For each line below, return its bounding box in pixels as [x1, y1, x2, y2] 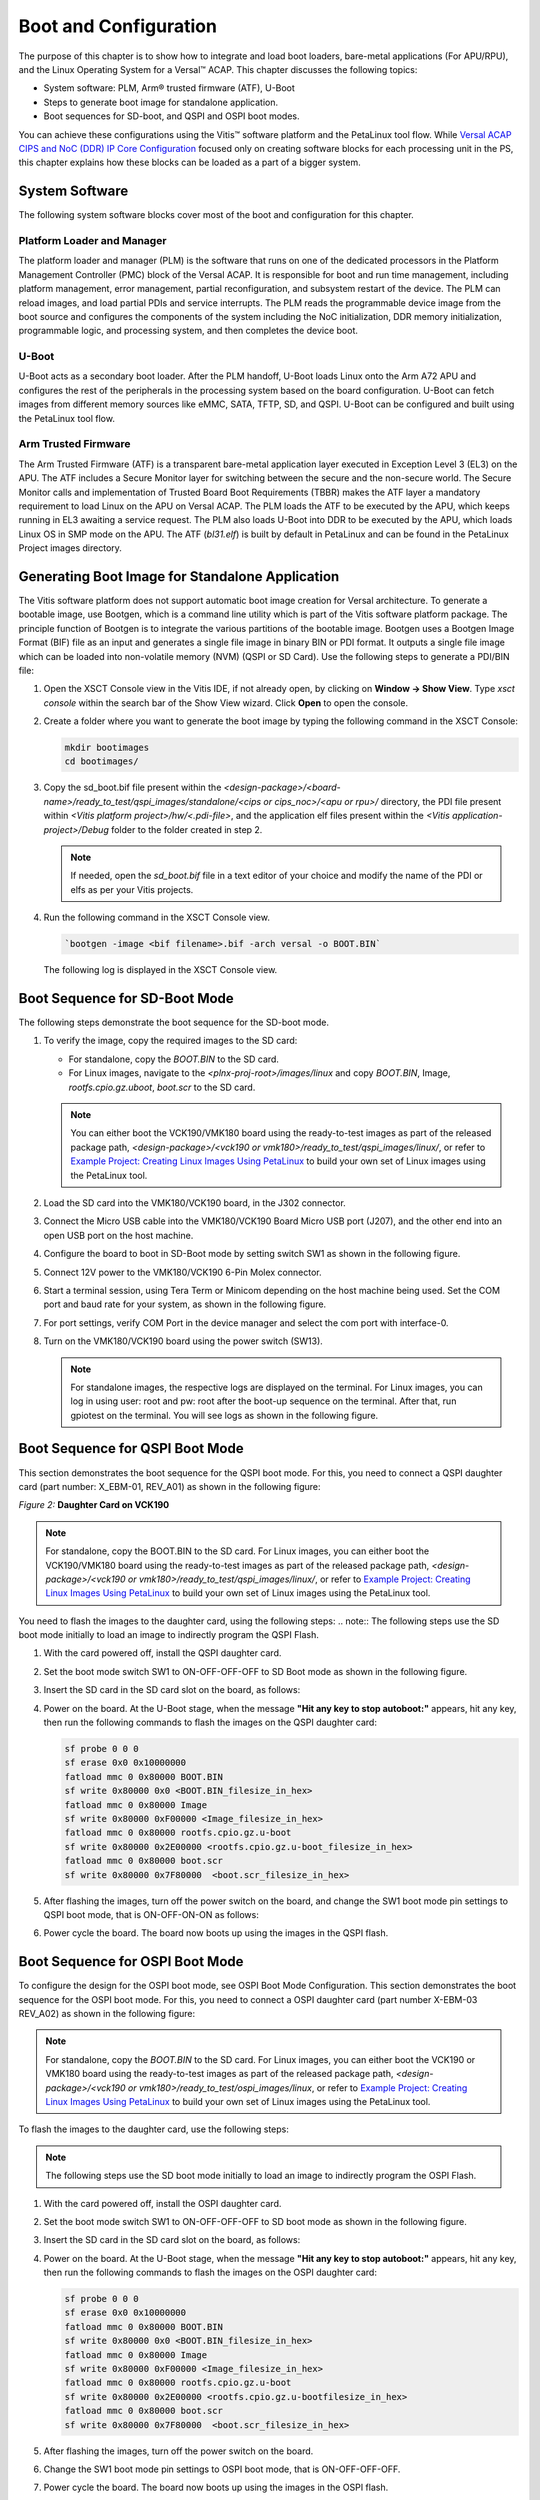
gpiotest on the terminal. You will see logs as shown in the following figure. [70, 1409, 379, 1421]
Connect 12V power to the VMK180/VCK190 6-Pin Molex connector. [43, 1266, 322, 1278]
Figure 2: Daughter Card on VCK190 [18, 1499, 170, 1511]
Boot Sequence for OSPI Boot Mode [18, 1953, 244, 1970]
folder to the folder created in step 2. [110, 823, 263, 835]
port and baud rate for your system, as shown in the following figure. [43, 1298, 327, 1310]
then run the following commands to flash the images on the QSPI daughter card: [43, 1716, 377, 1729]
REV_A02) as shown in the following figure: [18, 2008, 196, 2019]
